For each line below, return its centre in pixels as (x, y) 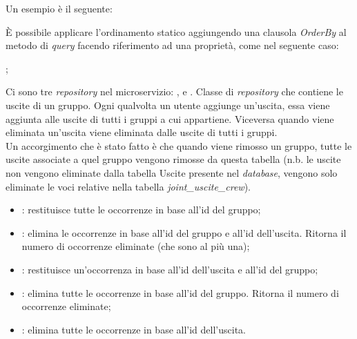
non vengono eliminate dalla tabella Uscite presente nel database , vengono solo (172, 172)
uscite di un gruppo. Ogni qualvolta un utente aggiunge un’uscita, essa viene (168, 105)
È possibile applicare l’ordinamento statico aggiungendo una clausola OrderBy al (176, 31)
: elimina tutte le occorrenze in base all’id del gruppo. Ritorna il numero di (180, 292)
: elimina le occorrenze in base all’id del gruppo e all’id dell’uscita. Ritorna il (184, 232)
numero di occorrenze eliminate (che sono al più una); (136, 246)
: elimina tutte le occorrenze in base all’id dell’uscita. (134, 329)
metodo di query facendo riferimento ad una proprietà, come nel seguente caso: (172, 45)
